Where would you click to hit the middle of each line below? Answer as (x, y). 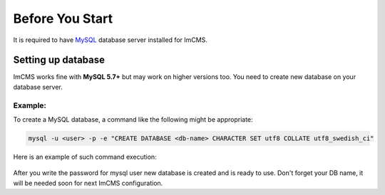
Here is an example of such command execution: (85, 157)
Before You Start (63, 19)
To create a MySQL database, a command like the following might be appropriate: (133, 119)
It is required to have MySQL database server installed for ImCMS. (111, 40)
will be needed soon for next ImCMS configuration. (88, 183)
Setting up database (59, 60)
